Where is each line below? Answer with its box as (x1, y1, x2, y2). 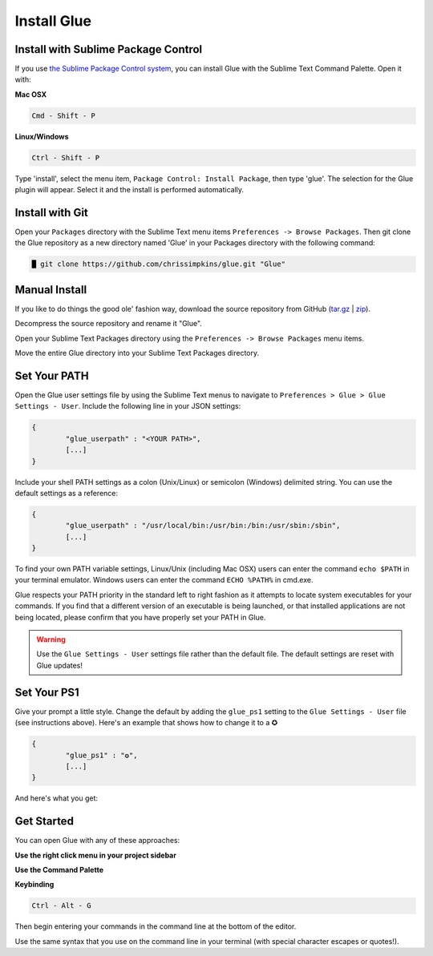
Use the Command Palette (14, 865, 104, 874)
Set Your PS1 (14, 685, 79, 699)
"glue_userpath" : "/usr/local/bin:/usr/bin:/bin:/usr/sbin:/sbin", (65, 521, 341, 530)
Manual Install (14, 283, 87, 296)
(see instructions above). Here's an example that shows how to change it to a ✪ (14, 718, 278, 728)
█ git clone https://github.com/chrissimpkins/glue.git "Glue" (31, 260, 286, 268)
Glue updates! (36, 660, 83, 670)
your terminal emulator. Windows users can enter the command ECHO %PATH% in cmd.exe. (14, 575, 314, 585)
